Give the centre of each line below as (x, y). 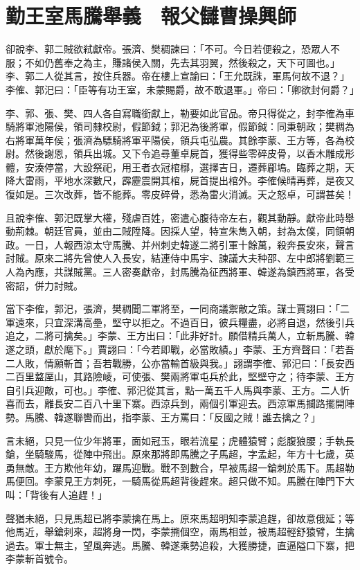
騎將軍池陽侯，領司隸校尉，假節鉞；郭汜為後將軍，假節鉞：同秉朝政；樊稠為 (180, 126)
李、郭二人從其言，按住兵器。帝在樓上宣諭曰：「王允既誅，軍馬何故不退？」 (178, 76)
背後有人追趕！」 (68, 494)
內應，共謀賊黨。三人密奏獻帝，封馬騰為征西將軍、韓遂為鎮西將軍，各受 (189, 272)
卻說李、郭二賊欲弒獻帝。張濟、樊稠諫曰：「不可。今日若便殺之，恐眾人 (168, 49)
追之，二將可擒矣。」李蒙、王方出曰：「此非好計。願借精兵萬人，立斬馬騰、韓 (180, 336)
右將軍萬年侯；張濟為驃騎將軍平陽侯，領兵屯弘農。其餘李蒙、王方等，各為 (175, 140)
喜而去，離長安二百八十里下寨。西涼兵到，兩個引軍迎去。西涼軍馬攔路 (165, 403)
